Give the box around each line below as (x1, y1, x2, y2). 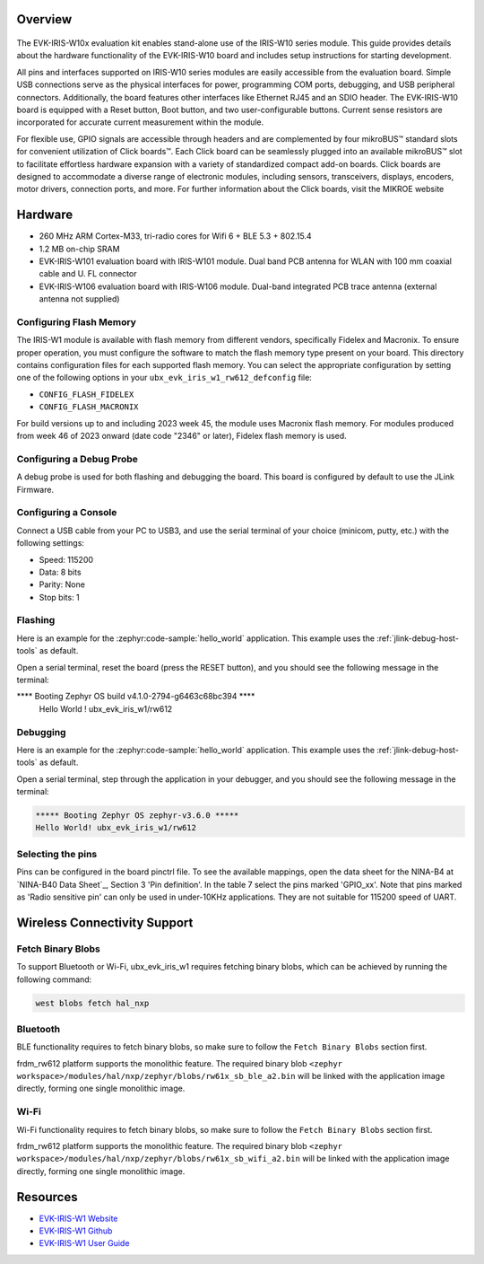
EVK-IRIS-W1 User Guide (39, 1238, 130, 1249)
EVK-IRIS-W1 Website (39, 1213, 118, 1224)
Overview (16, 12, 73, 27)
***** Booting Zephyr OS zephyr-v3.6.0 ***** (35, 811, 239, 821)
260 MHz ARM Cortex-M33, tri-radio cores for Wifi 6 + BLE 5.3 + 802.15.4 (39, 231, 313, 241)
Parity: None (39, 579, 85, 590)
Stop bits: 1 (39, 592, 80, 602)
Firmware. (16, 484, 54, 495)
